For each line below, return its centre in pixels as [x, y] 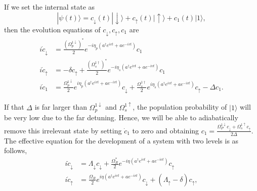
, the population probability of [180, 107]
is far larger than [61, 107]
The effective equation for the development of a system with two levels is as [121, 140]
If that [14, 107]
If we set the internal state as [50, 7]
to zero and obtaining [166, 130]
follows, [16, 150]
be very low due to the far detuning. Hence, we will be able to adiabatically [121, 117]
